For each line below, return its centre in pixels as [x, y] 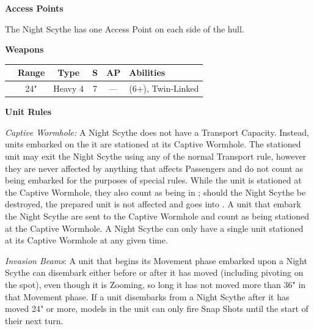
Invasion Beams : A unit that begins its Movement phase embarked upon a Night [156, 260]
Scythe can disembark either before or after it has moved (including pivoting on [154, 272]
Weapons [24, 49]
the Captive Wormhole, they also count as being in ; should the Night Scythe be [155, 192]
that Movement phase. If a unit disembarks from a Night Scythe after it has [147, 296]
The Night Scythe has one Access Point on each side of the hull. [125, 28]
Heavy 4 [69, 88]
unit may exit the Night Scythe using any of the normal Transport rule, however [156, 156]
